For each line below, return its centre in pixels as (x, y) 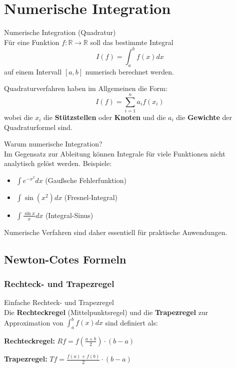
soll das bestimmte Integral (132, 42)
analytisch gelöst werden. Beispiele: (58, 163)
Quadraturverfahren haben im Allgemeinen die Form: (86, 88)
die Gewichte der (204, 117)
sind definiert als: (131, 322)
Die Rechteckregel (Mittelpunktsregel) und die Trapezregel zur (106, 312)
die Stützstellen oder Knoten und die (105, 117)
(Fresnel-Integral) (91, 197)
